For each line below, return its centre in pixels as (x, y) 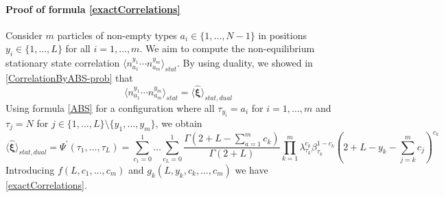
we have (252, 170)
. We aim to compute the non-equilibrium (227, 48)
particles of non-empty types (117, 35)
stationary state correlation (63, 63)
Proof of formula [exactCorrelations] (93, 9)
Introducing (30, 170)
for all (78, 48)
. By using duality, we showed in (245, 63)
